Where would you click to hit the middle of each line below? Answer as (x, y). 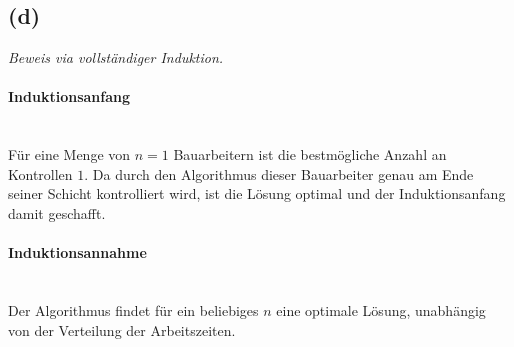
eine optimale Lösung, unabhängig (381, 309)
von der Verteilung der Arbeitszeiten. (122, 329)
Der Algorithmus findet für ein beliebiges (133, 309)
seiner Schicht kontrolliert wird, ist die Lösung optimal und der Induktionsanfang (257, 193)
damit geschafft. (57, 212)
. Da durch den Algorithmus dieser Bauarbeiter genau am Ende (279, 173)
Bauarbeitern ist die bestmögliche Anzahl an (310, 154)
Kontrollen (40, 173)
